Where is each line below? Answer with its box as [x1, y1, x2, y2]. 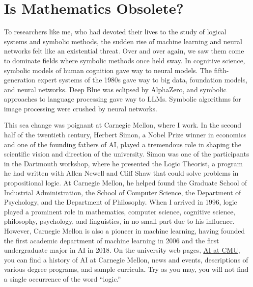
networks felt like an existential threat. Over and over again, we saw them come [4, 46, 244, 56]
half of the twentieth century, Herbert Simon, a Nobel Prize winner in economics [4, 130, 247, 140]
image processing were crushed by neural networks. [4, 103, 157, 113]
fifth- [214, 65, 229, 75]
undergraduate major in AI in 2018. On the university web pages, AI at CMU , [4, 245, 240, 255]
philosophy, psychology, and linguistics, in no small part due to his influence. [4, 216, 235, 226]
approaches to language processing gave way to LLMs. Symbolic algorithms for [4, 94, 241, 104]
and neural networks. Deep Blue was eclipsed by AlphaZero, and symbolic [4, 84, 226, 94]
